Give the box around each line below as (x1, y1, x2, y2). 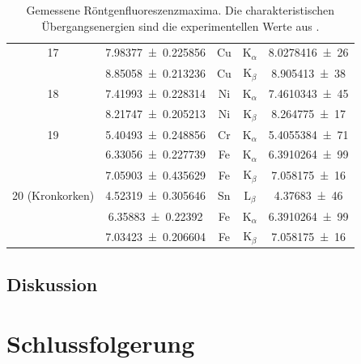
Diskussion (6, 271, 98, 296)
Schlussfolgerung (6, 327, 195, 360)
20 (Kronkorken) (12, 187, 95, 204)
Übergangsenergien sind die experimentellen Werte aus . (41, 17, 320, 34)
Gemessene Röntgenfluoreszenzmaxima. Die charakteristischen (26, 2, 335, 18)
